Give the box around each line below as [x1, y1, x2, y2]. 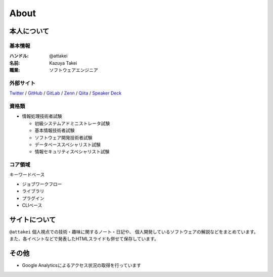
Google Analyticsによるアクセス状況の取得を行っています [22, 262, 142, 268]
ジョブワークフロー [22, 181, 62, 187]
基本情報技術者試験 [34, 127, 75, 133]
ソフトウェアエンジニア [49, 67, 98, 73]
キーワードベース [9, 172, 45, 178]
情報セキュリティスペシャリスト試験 [34, 149, 110, 155]
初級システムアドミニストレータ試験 [34, 120, 110, 126]
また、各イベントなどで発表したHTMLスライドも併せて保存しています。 [9, 236, 159, 242]
